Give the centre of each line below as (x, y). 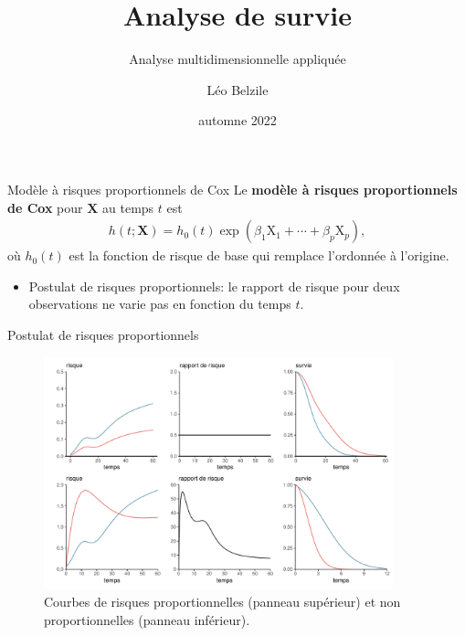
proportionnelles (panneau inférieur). (147, 619)
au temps (128, 207)
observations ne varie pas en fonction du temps (160, 304)
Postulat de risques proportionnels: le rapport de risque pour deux (214, 286)
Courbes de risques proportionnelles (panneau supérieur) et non (222, 602)
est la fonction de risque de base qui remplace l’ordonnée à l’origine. (259, 255)
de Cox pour (45, 207)
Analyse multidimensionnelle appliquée (238, 59)
